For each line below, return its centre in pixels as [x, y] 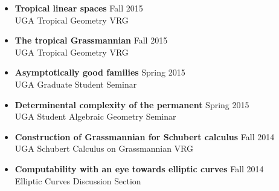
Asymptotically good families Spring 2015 [100, 72]
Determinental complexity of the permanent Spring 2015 [132, 104]
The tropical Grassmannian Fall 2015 [91, 40]
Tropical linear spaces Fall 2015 [79, 8]
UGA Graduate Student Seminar [76, 84]
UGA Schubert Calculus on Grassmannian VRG [104, 148]
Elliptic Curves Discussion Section [78, 180]
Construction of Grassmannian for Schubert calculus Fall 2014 [145, 136]
